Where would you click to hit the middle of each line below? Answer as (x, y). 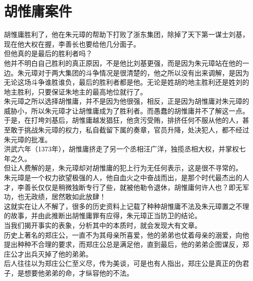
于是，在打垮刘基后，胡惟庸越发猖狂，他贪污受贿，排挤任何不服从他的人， (123, 120)
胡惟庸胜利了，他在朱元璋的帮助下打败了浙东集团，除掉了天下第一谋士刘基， (126, 34)
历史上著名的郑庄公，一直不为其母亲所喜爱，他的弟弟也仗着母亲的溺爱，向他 (126, 234)
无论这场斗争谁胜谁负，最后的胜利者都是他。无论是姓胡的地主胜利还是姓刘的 (126, 82)
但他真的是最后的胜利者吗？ (48, 53)
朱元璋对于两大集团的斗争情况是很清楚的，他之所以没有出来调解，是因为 (133, 72)
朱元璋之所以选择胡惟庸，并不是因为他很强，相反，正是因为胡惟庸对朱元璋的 (126, 101)
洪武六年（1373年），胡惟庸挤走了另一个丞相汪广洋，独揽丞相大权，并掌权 (121, 149)
